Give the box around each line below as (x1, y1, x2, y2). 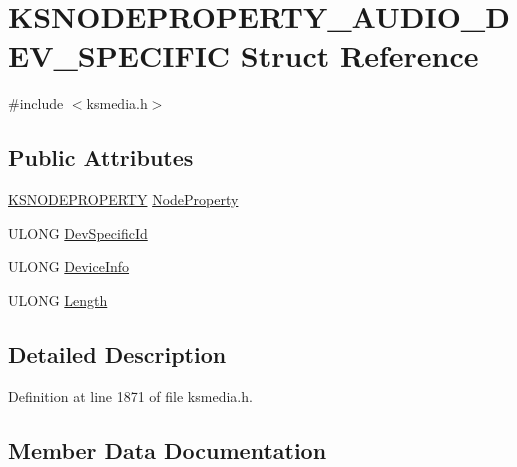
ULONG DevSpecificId (8, 222, 148, 243)
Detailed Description (8, 338, 227, 369)
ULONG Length (8, 289, 108, 310)
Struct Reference (240, 35, 479, 76)
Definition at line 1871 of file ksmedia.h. (8, 385, 253, 406)
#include (8, 93, 64, 114)
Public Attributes (8, 142, 194, 173)
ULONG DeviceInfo (8, 256, 130, 277)
